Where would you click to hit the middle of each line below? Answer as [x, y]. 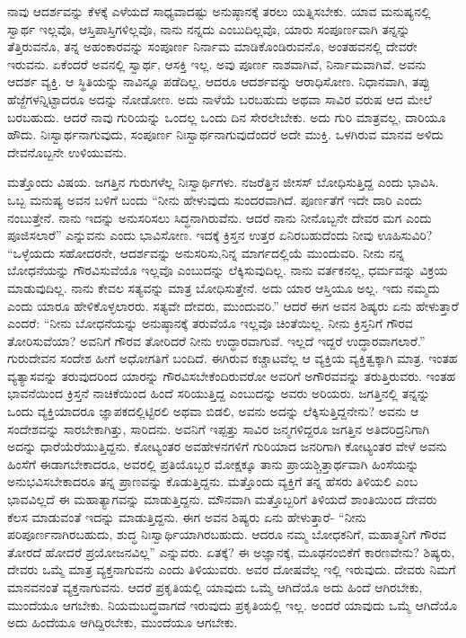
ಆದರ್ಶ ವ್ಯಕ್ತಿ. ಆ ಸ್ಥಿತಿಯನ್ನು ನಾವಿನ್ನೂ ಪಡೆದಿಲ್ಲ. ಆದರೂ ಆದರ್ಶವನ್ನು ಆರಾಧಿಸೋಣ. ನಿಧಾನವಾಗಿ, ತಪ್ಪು [219, 81]
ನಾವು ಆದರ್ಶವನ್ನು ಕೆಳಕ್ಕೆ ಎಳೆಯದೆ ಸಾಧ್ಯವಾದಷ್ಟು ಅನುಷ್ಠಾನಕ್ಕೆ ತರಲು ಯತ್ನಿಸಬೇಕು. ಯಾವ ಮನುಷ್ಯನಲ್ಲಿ [219, 11]
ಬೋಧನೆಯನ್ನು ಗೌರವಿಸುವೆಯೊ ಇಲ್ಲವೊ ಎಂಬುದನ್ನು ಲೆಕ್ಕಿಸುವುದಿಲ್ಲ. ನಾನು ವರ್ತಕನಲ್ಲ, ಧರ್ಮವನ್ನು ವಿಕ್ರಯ [228, 270]
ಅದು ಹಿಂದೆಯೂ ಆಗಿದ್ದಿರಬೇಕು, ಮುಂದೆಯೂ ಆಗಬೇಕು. [123, 622]
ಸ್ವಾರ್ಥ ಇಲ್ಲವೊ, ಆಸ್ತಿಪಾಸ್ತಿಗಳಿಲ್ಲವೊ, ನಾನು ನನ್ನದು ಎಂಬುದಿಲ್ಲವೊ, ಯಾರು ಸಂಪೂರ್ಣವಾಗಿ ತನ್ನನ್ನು [209, 28]
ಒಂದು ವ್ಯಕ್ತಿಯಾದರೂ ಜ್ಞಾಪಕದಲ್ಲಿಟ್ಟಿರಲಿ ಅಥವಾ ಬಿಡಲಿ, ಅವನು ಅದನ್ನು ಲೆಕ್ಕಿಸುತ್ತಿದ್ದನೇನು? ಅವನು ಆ [213, 411]
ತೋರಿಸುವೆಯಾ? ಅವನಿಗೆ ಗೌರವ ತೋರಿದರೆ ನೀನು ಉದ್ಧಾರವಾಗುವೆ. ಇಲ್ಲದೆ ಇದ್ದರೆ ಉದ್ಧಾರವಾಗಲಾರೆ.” [216, 340]
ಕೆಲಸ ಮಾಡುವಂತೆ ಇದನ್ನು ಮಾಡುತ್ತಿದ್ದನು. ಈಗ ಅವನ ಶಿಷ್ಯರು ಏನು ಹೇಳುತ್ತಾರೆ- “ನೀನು [187, 516]
